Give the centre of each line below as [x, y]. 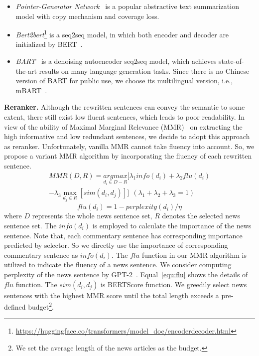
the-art [26, 71]
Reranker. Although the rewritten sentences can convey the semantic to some [125, 107]
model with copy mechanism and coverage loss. [87, 16]
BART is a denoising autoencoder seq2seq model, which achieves [116, 61]
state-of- [231, 61]
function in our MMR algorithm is [194, 255]
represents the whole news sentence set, [92, 216]
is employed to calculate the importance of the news [172, 225]
